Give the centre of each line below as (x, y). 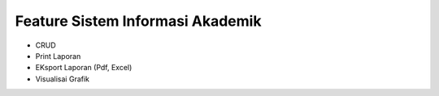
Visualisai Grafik (62, 79)
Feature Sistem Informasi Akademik (138, 21)
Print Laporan (58, 56)
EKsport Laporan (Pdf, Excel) (84, 68)
